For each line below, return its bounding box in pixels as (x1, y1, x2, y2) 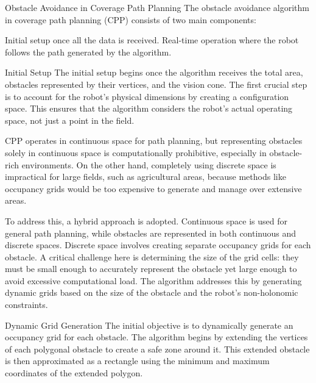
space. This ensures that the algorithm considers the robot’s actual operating (5, 102, 293, 115)
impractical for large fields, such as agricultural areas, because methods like (5, 170, 286, 183)
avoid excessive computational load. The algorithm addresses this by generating (5, 274, 302, 287)
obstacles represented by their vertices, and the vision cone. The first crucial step (5, 77, 307, 90)
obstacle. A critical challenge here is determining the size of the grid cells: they (5, 250, 299, 263)
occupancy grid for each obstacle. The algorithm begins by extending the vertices (5, 331, 308, 343)
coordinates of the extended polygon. (5, 367, 143, 379)
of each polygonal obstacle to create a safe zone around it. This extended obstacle (5, 342, 310, 355)
